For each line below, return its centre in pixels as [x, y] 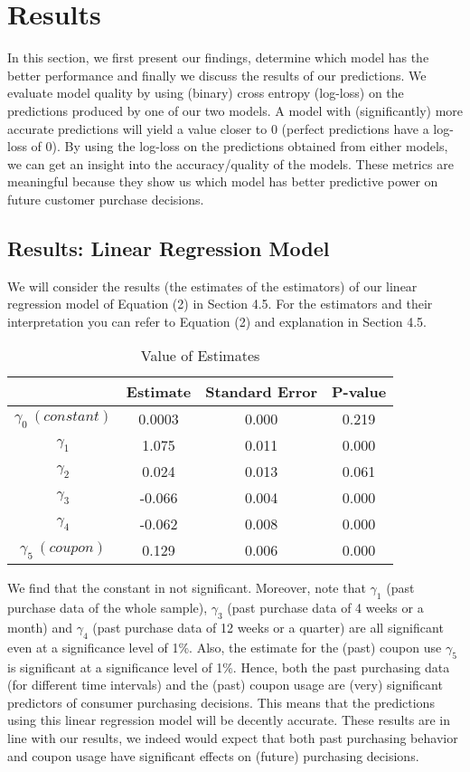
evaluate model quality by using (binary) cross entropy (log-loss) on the [206, 93]
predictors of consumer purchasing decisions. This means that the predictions [221, 702]
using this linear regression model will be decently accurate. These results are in [229, 720]
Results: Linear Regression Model [169, 248]
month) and [40, 628]
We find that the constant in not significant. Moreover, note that [187, 588]
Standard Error [261, 392]
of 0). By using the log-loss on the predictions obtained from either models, [240, 146]
